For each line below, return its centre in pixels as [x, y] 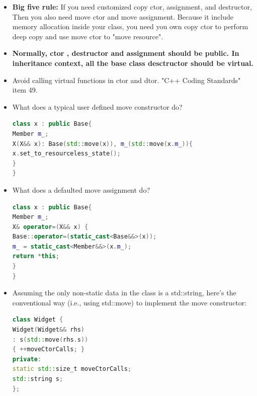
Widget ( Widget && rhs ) [49, 330]
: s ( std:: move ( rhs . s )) [50, 339]
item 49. [25, 90]
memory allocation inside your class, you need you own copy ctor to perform [130, 26]
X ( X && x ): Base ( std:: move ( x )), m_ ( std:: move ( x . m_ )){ [102, 144]
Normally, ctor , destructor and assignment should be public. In [126, 53]
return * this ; [36, 256]
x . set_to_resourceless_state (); [66, 154]
